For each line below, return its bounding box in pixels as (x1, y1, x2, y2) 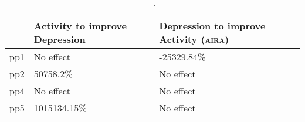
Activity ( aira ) (159, 32, 229, 46)
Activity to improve (33, 19, 127, 32)
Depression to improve (159, 19, 266, 32)
